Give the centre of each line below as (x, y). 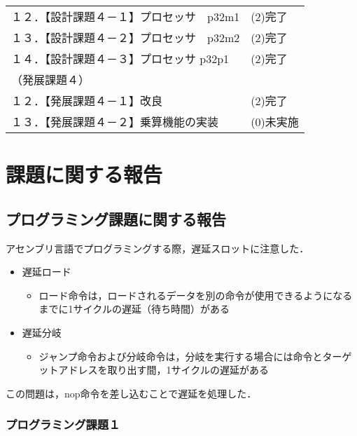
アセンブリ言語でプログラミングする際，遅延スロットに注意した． (157, 248)
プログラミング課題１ (63, 424)
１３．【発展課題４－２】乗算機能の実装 (115, 122)
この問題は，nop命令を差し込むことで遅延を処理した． (131, 393)
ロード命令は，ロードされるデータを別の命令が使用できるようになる (196, 295)
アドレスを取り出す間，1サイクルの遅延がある (163, 370)
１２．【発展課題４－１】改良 (87, 101)
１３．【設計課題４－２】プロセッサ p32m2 (126, 38)
